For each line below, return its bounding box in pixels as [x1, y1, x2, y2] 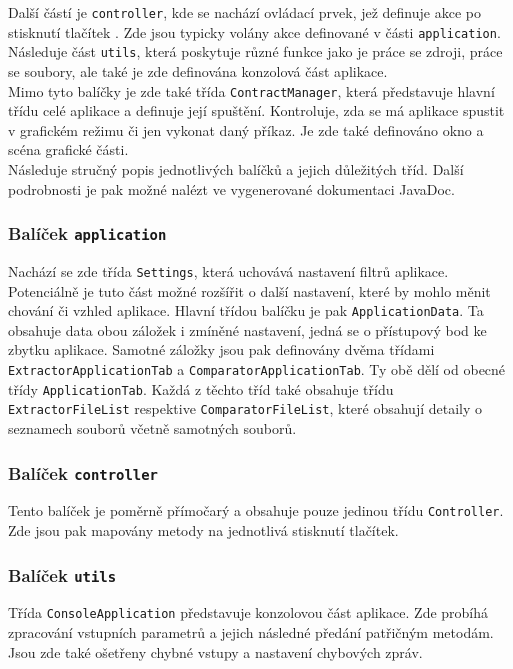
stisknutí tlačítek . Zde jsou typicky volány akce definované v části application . [8, 21, 501, 42]
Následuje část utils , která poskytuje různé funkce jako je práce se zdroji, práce [8, 41, 503, 62]
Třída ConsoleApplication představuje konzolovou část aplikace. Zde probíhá [8, 602, 489, 623]
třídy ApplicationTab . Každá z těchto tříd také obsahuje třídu [8, 378, 394, 399]
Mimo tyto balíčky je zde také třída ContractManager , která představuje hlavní [8, 80, 495, 101]
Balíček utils [8, 562, 117, 587]
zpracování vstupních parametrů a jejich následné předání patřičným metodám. [8, 622, 494, 643]
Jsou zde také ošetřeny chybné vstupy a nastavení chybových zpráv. [8, 641, 423, 662]
